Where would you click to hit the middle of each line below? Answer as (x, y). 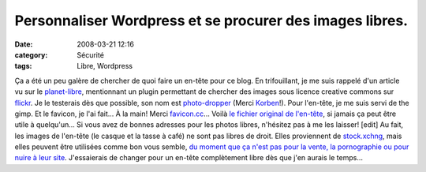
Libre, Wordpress (105, 66)
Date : (24, 44)
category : (31, 54)
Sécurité (90, 54)
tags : (23, 66)
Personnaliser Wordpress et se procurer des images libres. (211, 21)
